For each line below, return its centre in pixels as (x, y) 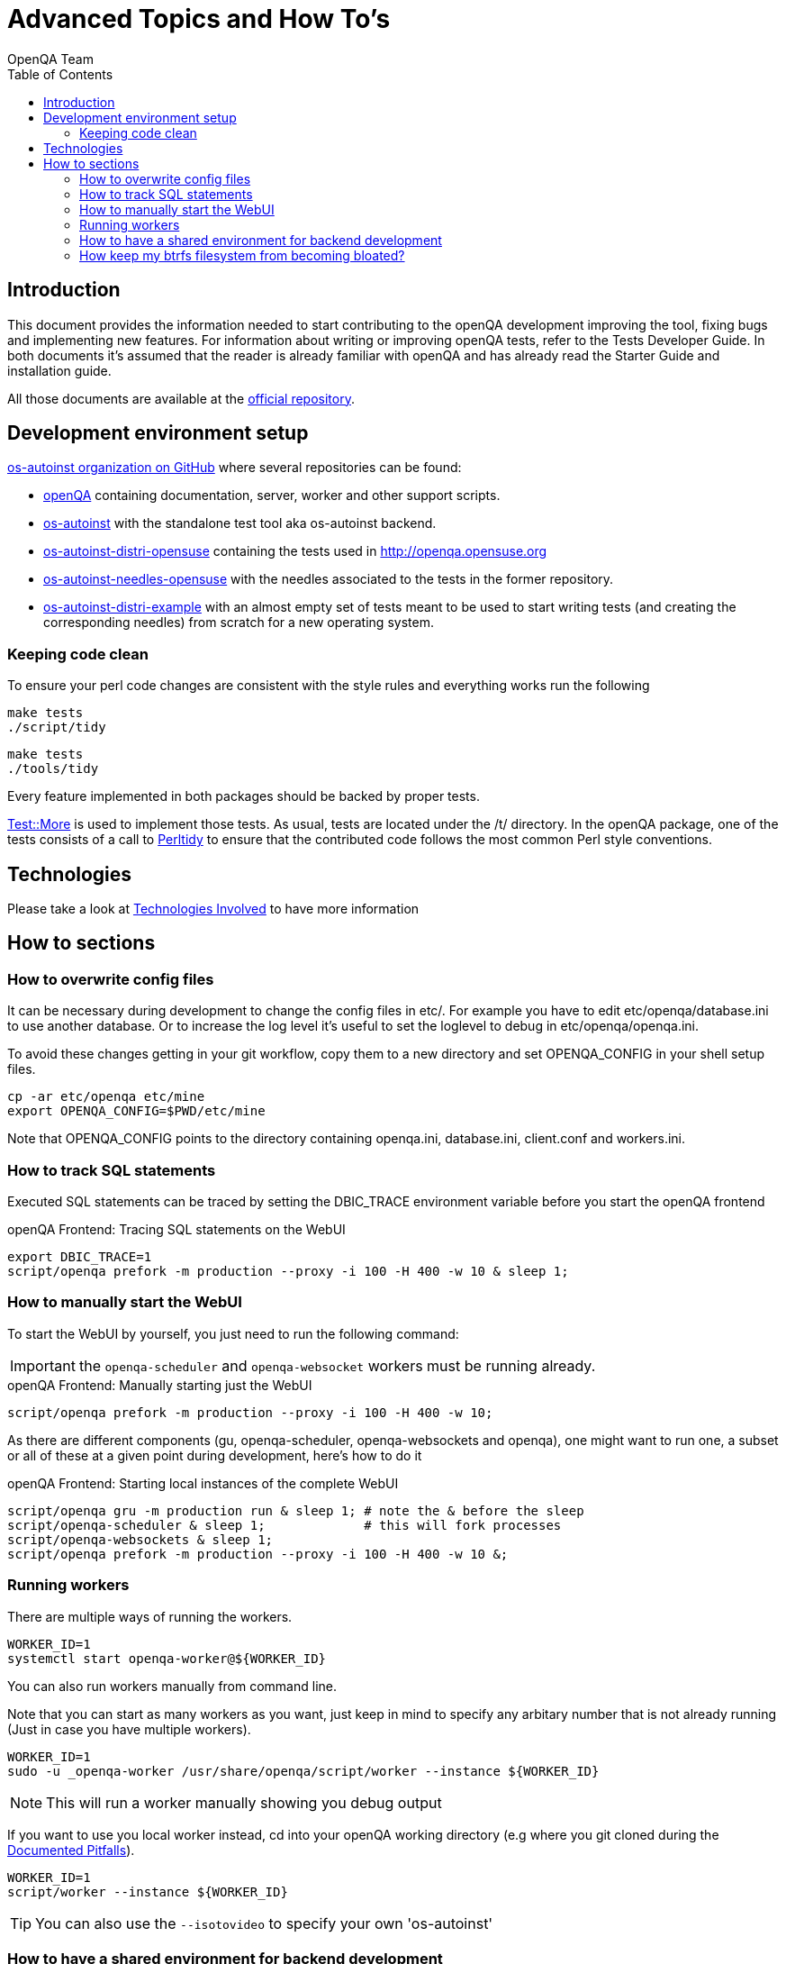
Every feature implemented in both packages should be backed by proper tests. (244, 796)
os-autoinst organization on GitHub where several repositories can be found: (235, 468)
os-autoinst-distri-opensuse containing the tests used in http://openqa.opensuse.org (295, 551)
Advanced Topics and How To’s (199, 19)
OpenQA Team (50, 59)
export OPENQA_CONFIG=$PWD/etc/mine (136, 1111)
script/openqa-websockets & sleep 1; (140, 1539)
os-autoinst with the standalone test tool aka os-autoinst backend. (240, 523)
